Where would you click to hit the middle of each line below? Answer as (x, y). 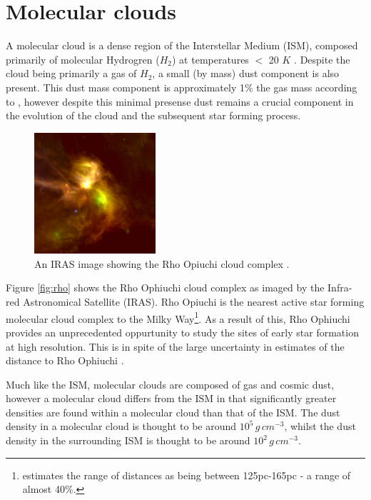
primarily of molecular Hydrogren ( (83, 59)
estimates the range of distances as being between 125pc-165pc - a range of (187, 475)
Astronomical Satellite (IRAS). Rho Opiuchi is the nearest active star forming (194, 302)
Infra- (340, 287)
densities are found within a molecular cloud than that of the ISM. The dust (173, 412)
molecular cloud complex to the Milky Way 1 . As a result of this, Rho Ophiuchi (178, 317)
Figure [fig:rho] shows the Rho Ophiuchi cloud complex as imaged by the (165, 287)
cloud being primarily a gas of (71, 73)
